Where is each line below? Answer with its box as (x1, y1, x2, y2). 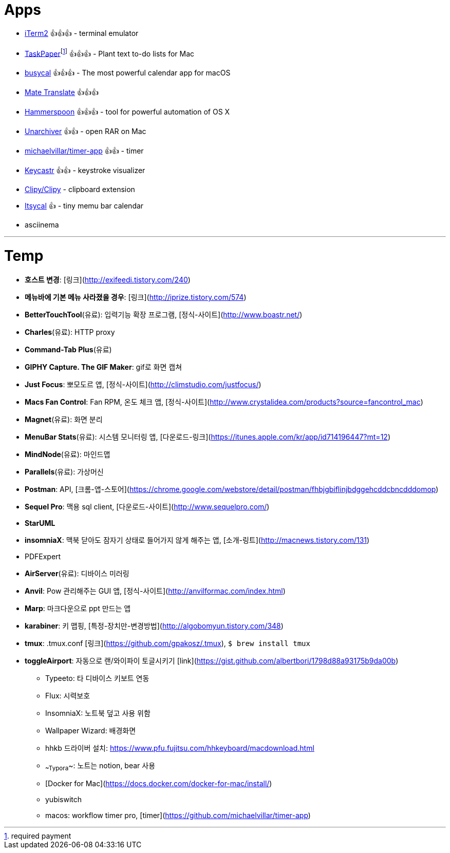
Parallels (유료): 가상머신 (25, 467, 104, 476)
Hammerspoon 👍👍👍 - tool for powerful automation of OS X (25, 107, 230, 117)
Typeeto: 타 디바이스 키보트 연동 (45, 673, 149, 683)
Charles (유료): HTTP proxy (25, 327, 115, 336)
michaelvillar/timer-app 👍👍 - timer (25, 146, 144, 156)
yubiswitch (45, 794, 82, 804)
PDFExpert (25, 552, 61, 561)
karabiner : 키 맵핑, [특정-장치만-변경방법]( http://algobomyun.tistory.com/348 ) (25, 621, 284, 630)
